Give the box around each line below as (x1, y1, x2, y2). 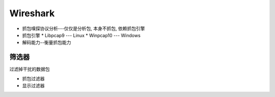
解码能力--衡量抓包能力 (22, 40, 71, 46)
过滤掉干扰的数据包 (9, 66, 50, 72)
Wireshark (9, 8, 55, 19)
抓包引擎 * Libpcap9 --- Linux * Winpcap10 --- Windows (22, 32, 141, 38)
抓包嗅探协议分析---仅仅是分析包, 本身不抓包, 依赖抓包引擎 (22, 25, 145, 31)
